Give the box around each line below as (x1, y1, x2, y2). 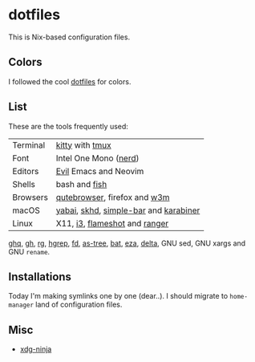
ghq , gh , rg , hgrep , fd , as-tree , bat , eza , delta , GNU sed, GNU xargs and (8, 238, 246, 248)
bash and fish (55, 178, 107, 189)
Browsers (12, 191, 48, 202)
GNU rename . (8, 246, 51, 256)
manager (8, 301, 34, 310)
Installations (8, 270, 72, 283)
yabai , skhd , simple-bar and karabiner (55, 205, 200, 216)
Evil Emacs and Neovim (55, 165, 144, 177)
